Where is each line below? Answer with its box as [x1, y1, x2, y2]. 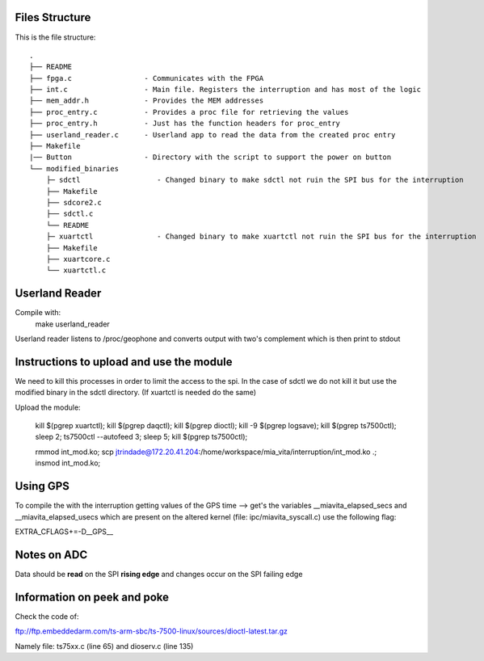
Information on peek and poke [15, 590, 170, 604]
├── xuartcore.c [45, 255, 111, 263]
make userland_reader [35, 319, 111, 329]
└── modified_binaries [29, 164, 120, 173]
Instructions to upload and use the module [15, 355, 233, 368]
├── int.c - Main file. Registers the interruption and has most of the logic [29, 85, 422, 95]
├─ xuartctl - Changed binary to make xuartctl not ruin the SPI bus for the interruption [45, 232, 477, 242]
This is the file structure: [15, 32, 96, 42]
